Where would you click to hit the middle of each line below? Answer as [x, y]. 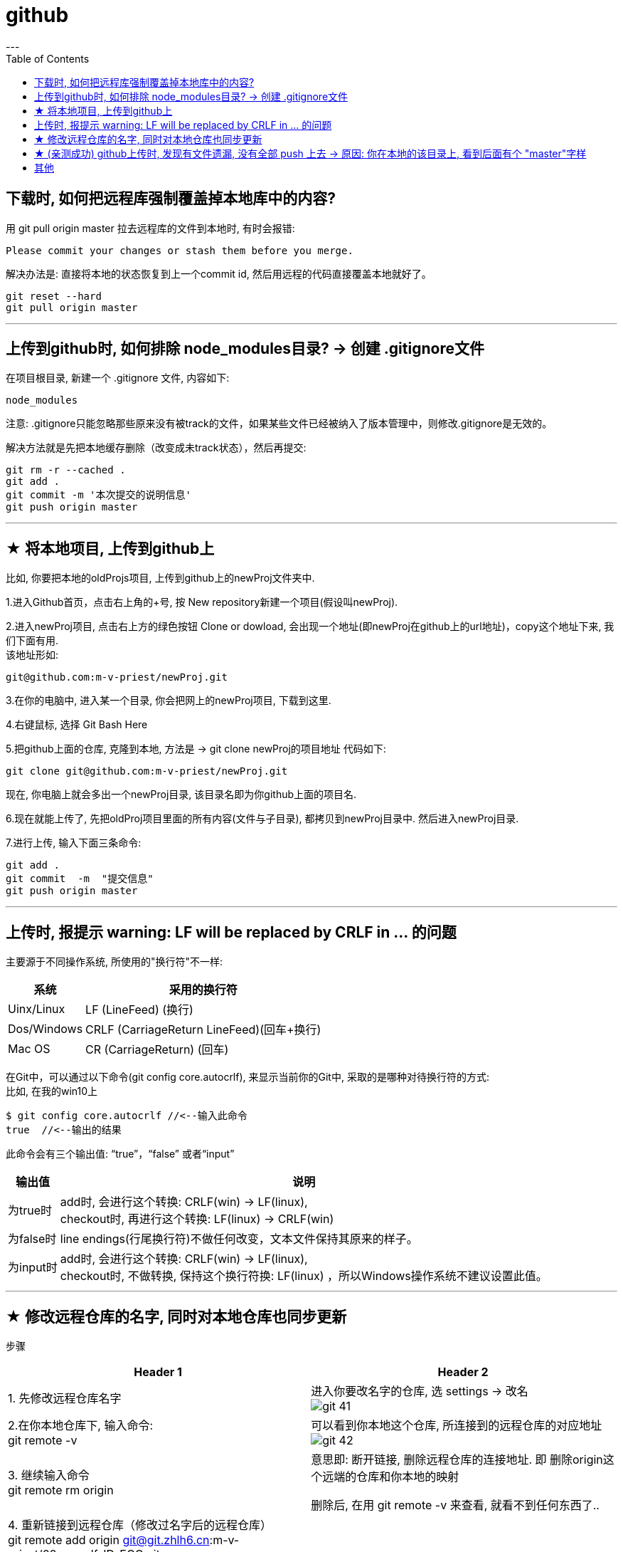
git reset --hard [54, 296]
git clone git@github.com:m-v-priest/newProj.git [147, 771]
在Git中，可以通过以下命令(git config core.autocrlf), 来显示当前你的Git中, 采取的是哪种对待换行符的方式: [247, 1077]
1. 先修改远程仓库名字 [65, 1398]
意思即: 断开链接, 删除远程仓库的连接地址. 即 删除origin [457, 1459]
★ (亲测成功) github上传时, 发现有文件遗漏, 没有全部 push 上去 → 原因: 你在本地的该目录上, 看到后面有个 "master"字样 [310, 153]
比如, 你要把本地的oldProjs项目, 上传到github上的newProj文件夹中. [160, 578]
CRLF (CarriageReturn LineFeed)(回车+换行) [203, 1030]
